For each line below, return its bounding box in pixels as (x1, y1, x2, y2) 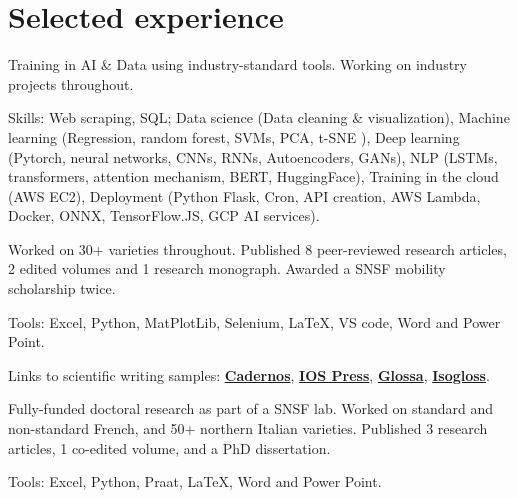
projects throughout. (8, 73, 134, 94)
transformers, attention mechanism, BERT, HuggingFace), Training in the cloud (8, 166, 499, 187)
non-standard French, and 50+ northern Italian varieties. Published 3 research (8, 418, 488, 439)
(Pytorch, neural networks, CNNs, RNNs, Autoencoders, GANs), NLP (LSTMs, (8, 146, 498, 167)
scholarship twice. (8, 278, 116, 299)
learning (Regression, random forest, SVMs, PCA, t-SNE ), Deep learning (8, 126, 460, 147)
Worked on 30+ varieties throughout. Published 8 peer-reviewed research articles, (8, 238, 507, 259)
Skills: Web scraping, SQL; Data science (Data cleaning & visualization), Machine (8, 107, 510, 128)
